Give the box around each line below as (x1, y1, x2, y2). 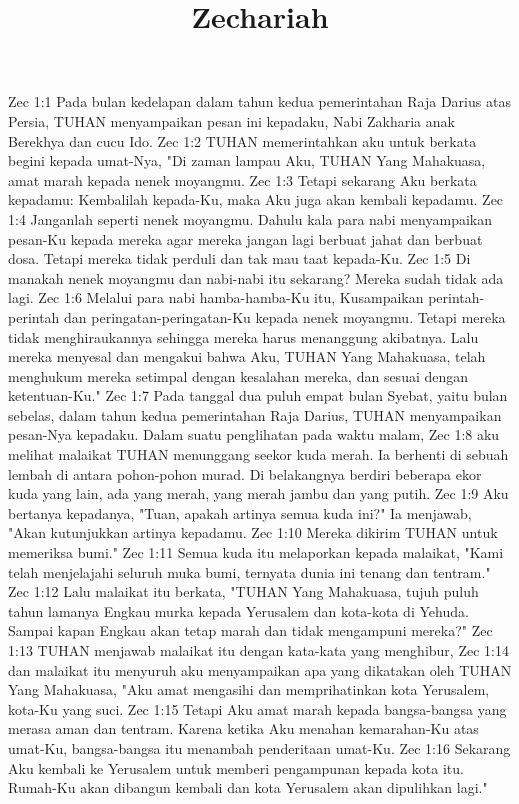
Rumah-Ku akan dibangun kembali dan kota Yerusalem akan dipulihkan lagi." (8, 777, 488, 798)
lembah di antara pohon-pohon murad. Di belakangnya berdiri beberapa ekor (8, 463, 482, 484)
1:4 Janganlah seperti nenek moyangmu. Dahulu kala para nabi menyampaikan (8, 208, 492, 229)
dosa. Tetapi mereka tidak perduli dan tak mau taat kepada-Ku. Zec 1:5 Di (8, 248, 471, 269)
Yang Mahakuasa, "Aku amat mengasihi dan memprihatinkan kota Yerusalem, (8, 679, 490, 700)
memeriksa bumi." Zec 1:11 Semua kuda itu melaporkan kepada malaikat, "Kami (8, 542, 504, 563)
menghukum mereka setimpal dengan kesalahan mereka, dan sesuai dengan (8, 365, 469, 386)
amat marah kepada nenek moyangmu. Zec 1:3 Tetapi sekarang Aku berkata (8, 169, 477, 190)
